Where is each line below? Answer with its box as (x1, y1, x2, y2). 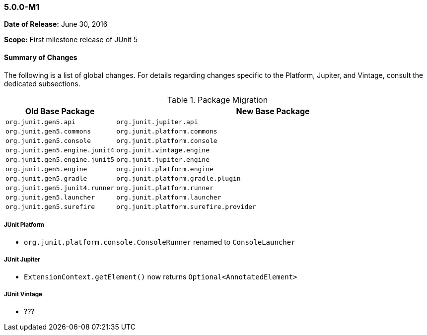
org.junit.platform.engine (116, 165, 213, 173)
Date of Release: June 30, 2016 (4, 20, 108, 29)
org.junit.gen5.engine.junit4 (5, 146, 115, 154)
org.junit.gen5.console (5, 136, 91, 144)
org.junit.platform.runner (116, 184, 213, 192)
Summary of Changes (4, 53, 77, 62)
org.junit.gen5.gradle (5, 174, 87, 182)
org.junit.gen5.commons (5, 127, 91, 135)
